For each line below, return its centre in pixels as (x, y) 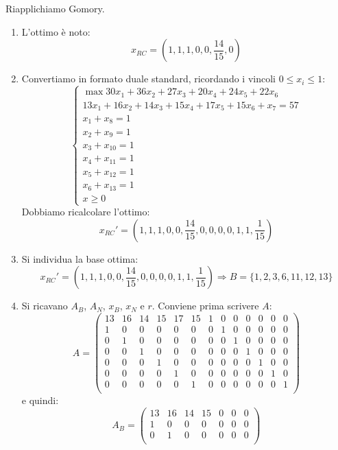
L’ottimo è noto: (56, 31)
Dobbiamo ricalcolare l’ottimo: (86, 212)
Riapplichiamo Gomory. (55, 8)
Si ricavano (45, 306)
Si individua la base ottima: (80, 258)
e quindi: (40, 400)
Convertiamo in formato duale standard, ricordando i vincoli (148, 79)
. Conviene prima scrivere (205, 306)
